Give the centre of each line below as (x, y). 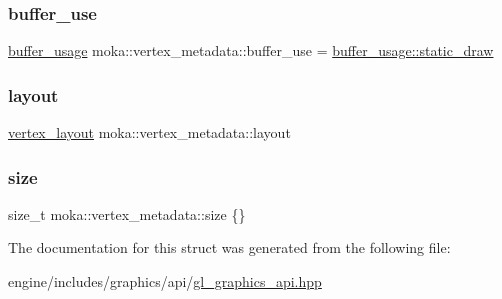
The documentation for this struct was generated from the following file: (229, 247)
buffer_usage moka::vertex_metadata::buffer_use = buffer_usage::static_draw (251, 50)
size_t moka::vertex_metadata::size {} (127, 213)
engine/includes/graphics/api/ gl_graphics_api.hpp (165, 281)
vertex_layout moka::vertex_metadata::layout (149, 132)
